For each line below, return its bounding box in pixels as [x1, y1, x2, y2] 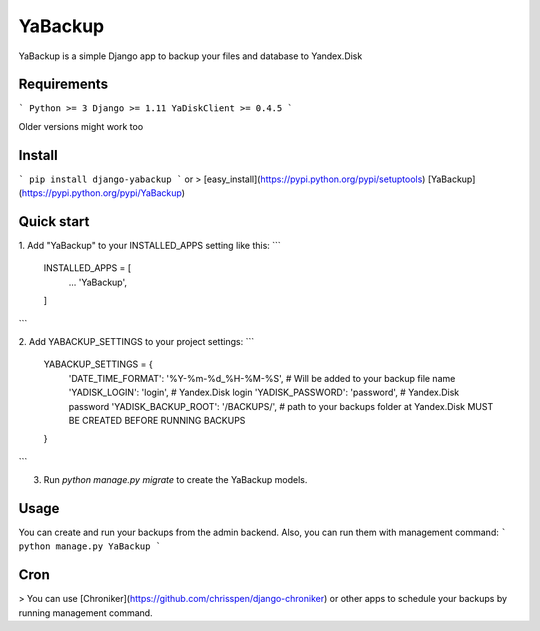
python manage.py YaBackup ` [18, 541, 162, 552]
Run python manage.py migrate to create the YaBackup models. [43, 474, 308, 486]
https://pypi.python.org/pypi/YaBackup [21, 187, 182, 199]
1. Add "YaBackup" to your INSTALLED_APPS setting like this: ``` [18, 240, 282, 252]
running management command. [18, 606, 154, 619]
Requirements [18, 76, 109, 93]
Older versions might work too [18, 120, 144, 132]
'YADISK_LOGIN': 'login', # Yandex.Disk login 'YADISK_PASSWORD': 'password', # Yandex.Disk [68, 386, 460, 399]
